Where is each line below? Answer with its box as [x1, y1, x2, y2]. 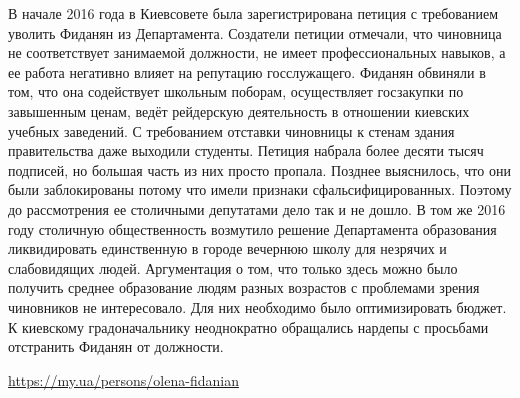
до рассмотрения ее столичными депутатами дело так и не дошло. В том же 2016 [8, 198, 506, 219]
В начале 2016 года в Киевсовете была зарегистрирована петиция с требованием [8, 3, 499, 23]
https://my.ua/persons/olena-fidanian [8, 369, 239, 390]
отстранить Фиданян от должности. [8, 336, 224, 357]
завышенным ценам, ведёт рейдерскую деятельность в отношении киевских [8, 100, 470, 121]
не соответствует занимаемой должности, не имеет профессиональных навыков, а [8, 42, 506, 63]
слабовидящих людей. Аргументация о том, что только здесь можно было [8, 257, 458, 278]
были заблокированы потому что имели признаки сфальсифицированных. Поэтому [8, 179, 512, 200]
